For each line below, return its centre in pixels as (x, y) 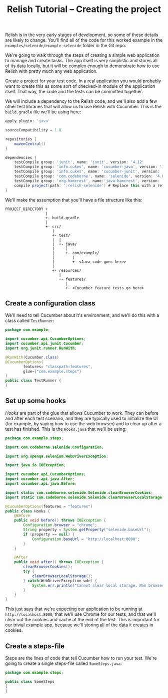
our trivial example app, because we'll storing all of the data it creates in (79, 625)
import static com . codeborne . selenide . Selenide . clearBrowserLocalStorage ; (85, 497)
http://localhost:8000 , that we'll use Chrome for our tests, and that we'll (80, 614)
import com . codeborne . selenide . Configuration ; (54, 447)
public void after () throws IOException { (59, 562)
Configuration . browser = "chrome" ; (60, 525)
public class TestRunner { (33, 381)
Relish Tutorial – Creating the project (84, 9)
